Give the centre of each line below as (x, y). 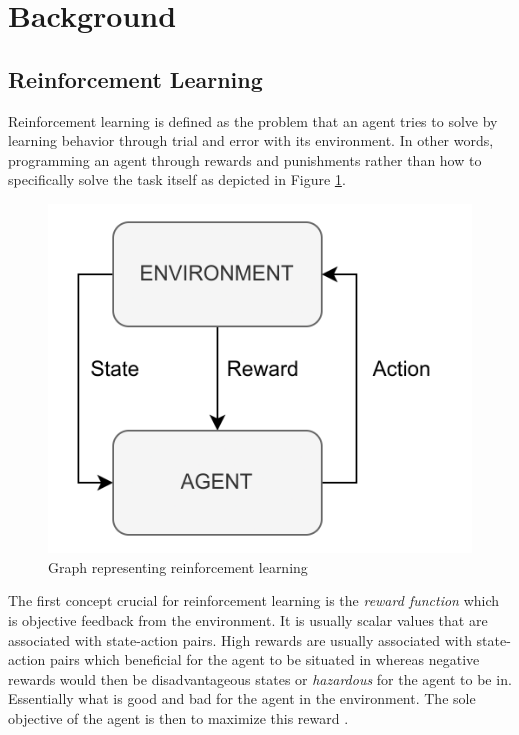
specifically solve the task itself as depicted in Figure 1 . (177, 179)
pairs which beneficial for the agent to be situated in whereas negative (264, 659)
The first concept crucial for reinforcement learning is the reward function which (254, 600)
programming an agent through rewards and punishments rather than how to (245, 159)
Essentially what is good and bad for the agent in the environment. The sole (242, 698)
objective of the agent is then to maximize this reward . (178, 717)
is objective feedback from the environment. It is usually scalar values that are (248, 620)
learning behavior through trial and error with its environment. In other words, (251, 140)
